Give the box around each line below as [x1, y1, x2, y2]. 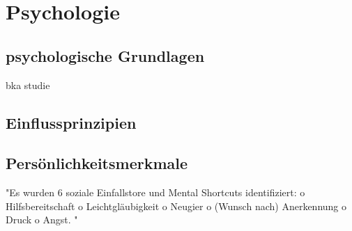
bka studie [6, 77, 50, 92]
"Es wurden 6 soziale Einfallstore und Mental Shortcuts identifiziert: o [6, 185, 305, 200]
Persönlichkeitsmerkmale [6, 152, 188, 174]
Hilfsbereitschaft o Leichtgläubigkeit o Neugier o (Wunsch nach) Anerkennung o [6, 198, 347, 213]
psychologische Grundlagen [6, 45, 205, 66]
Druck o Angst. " [6, 212, 78, 227]
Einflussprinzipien [6, 111, 137, 133]
